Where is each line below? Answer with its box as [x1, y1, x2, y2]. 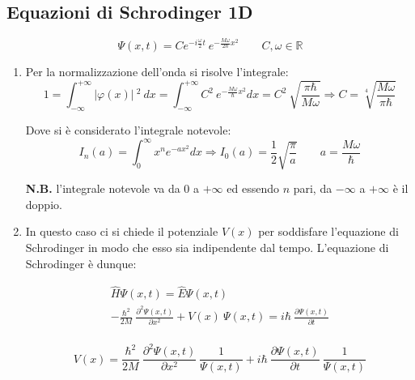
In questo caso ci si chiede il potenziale [25, 223, 218, 240]
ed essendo [227, 180, 279, 197]
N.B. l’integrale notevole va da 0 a [25, 180, 200, 197]
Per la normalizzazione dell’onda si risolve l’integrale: [25, 63, 289, 80]
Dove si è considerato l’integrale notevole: [25, 122, 231, 139]
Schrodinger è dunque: [25, 254, 137, 271]
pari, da [293, 180, 332, 197]
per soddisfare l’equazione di [258, 223, 399, 240]
